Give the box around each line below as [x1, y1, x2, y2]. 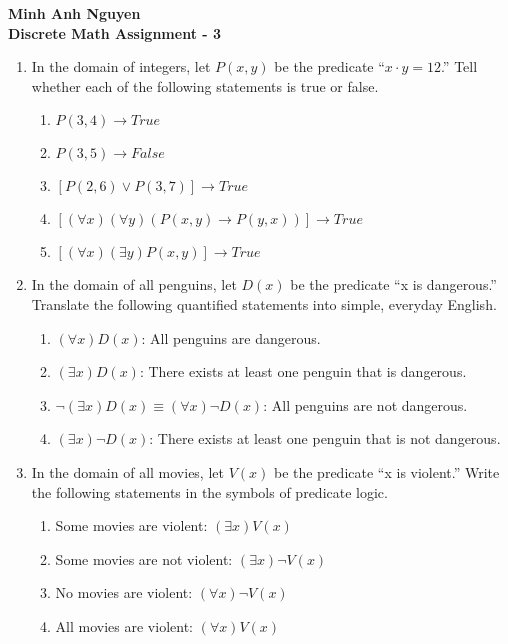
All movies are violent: [55, 615, 193, 636]
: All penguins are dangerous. [141, 327, 321, 348]
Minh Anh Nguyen [8, 3, 141, 23]
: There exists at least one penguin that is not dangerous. [149, 428, 501, 449]
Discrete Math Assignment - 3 [8, 22, 222, 43]
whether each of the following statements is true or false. [31, 75, 379, 96]
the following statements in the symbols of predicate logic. [31, 481, 388, 502]
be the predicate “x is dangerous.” [290, 274, 497, 295]
